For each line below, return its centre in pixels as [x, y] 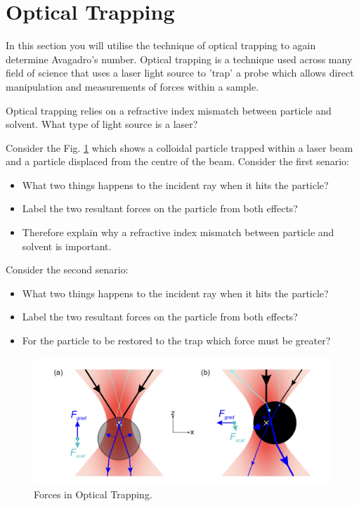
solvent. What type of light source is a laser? [102, 124]
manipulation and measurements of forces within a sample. [132, 86]
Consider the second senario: [67, 270]
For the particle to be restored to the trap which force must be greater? [176, 340]
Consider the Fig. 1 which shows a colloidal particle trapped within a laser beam [179, 147]
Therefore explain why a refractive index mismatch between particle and [178, 232]
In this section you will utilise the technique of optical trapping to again [161, 45]
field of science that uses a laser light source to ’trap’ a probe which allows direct [180, 73]
